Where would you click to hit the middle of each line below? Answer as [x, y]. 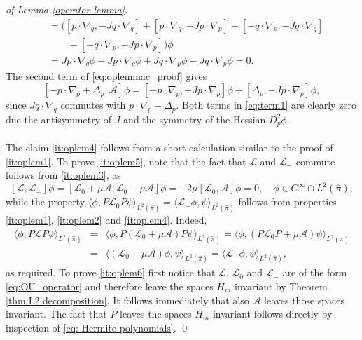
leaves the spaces [156, 314]
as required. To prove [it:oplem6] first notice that [111, 272]
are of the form [315, 272]
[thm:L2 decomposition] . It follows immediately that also [127, 300]
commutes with [93, 105]
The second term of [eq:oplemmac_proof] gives [106, 76]
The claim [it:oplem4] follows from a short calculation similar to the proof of [169, 147]
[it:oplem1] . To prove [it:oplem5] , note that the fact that [126, 161]
